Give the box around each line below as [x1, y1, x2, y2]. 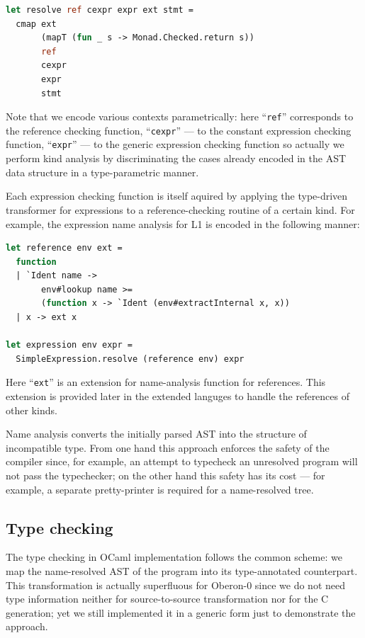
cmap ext [16, 18, 57, 29]
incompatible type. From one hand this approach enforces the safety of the [6, 440, 330, 455]
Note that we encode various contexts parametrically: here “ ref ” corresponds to [6, 109, 354, 124]
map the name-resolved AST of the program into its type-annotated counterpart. [6, 564, 358, 579]
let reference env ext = [6, 243, 123, 254]
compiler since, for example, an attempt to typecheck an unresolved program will [6, 454, 358, 469]
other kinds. [6, 402, 57, 417]
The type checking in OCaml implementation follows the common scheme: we [6, 549, 342, 564]
